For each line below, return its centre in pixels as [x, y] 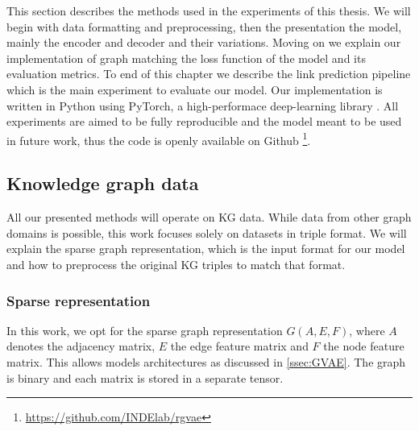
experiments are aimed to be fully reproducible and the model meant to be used [204, 121]
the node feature [364, 346]
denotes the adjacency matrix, [81, 346]
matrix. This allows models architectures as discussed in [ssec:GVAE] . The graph [206, 361]
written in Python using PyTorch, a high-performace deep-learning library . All [203, 105]
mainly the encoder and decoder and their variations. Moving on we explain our [204, 42]
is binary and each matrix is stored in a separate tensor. [145, 377]
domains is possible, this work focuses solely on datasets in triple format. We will [207, 232]
